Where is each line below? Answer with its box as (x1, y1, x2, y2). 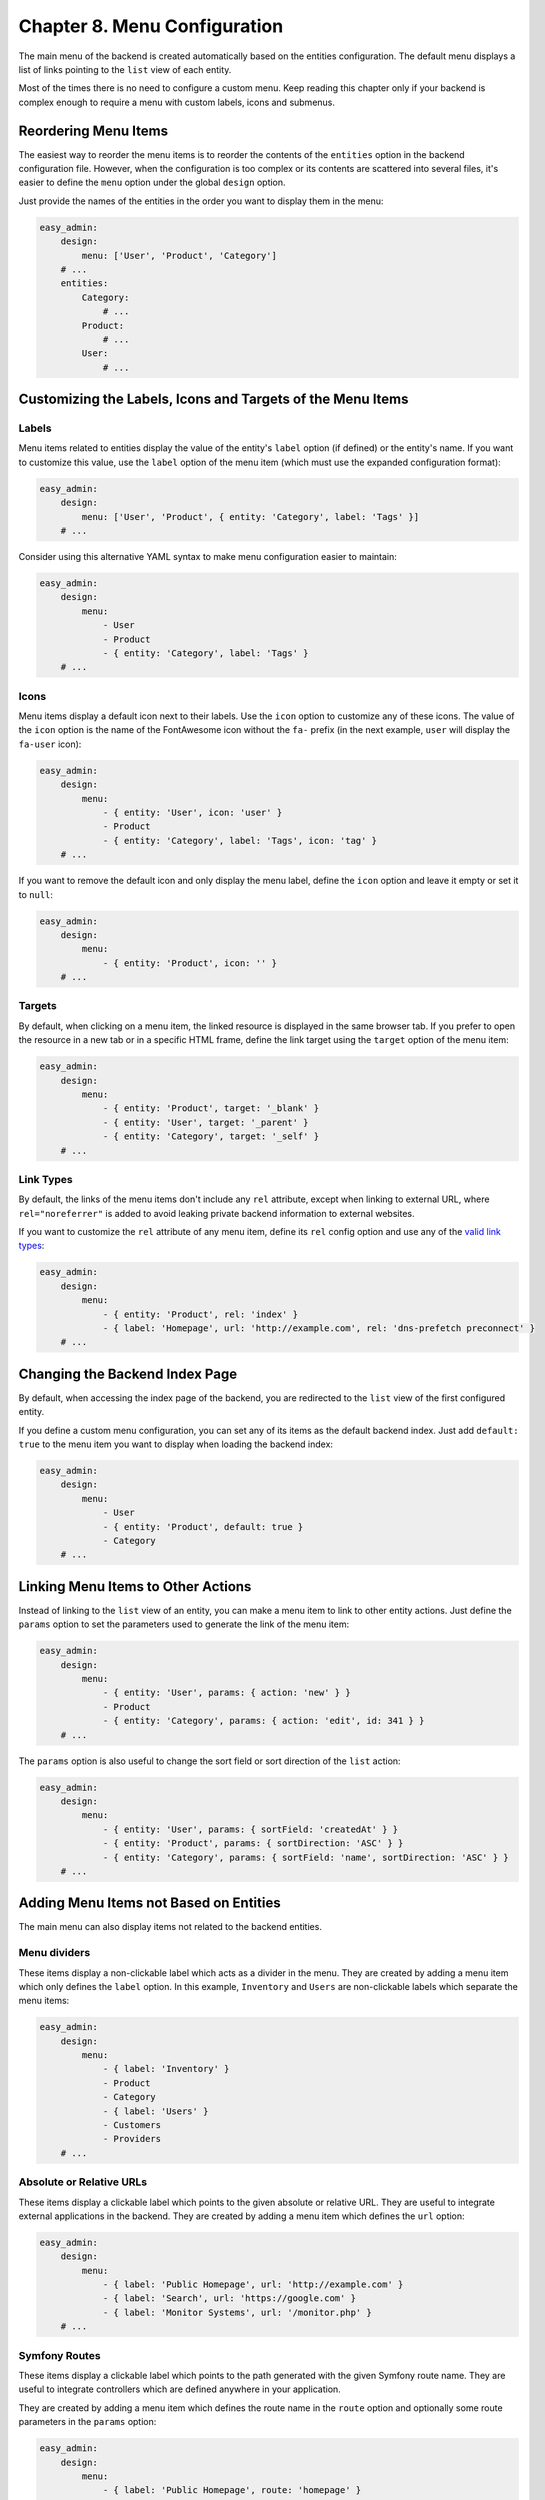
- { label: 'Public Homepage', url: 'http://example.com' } (102, 2279, 404, 2290)
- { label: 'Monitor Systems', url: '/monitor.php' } (102, 2306, 372, 2318)
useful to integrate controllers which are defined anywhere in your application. (18, 2383, 342, 2395)
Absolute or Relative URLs (18, 2175, 148, 2189)
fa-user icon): (18, 738, 82, 750)
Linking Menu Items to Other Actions (18, 1578, 252, 1595)
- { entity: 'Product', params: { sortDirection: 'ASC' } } (102, 1838, 404, 1849)
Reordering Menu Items (18, 122, 169, 139)
